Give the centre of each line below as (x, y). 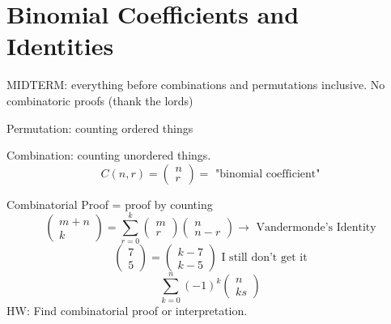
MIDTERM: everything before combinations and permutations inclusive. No (196, 85)
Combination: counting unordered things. (109, 155)
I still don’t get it (264, 258)
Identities (60, 46)
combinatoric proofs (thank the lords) (100, 100)
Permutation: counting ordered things (100, 128)
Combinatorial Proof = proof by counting (110, 204)
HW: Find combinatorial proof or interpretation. (127, 310)
